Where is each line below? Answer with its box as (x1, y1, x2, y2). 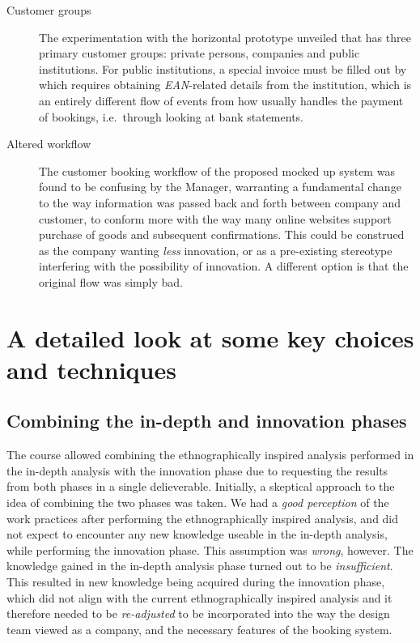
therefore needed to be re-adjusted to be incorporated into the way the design (6, 605, 390, 622)
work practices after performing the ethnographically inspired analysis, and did (6, 509, 399, 526)
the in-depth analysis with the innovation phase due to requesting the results (6, 462, 388, 479)
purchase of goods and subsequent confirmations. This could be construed (39, 226, 405, 243)
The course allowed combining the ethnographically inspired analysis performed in (6, 446, 414, 463)
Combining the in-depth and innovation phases (6, 408, 407, 433)
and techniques (6, 352, 176, 385)
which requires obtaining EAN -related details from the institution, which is (39, 76, 412, 93)
